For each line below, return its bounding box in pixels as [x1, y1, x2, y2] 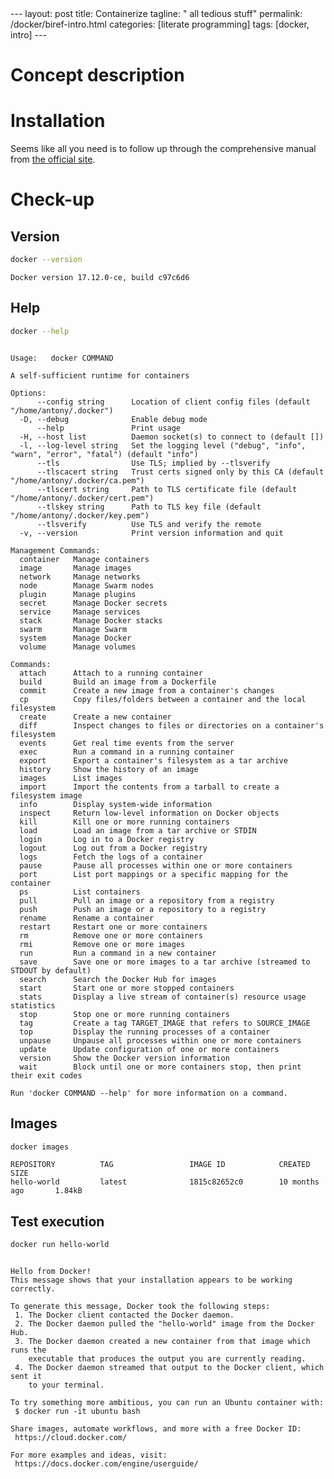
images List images [19, 773, 123, 783]
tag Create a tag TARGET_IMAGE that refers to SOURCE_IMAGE [19, 1018, 311, 1028]
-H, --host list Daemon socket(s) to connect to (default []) [19, 432, 325, 442]
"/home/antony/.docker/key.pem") [10, 510, 150, 521]
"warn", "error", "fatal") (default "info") [10, 449, 199, 459]
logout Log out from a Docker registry [19, 843, 208, 853]
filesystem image [10, 790, 83, 801]
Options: [10, 388, 47, 398]
